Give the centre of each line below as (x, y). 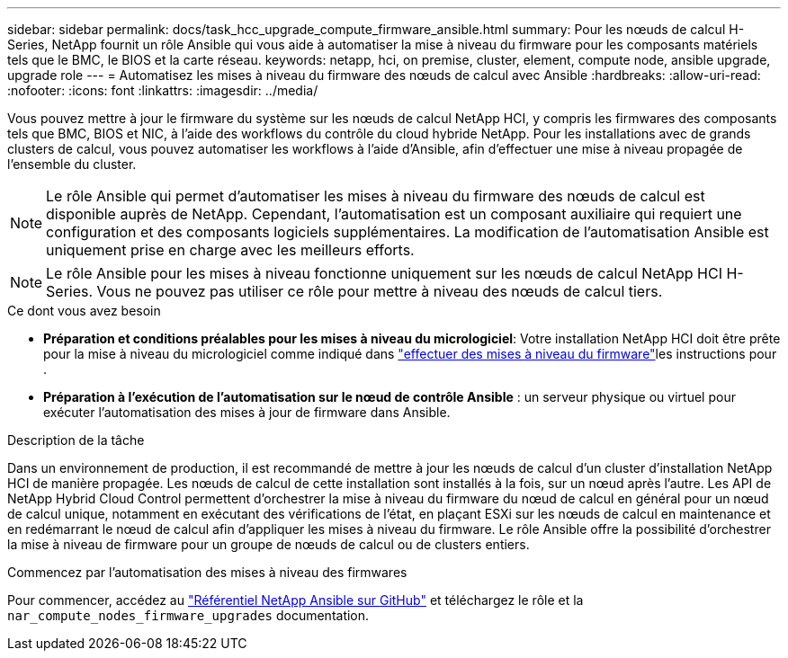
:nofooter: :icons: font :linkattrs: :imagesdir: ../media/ (163, 90)
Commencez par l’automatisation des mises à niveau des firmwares (207, 572)
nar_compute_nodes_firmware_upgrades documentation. (188, 615)
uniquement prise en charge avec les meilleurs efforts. (230, 250)
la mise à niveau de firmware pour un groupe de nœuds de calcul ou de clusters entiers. (269, 544)
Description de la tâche (76, 440)
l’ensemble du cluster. (72, 164)
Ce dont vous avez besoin (84, 311)
